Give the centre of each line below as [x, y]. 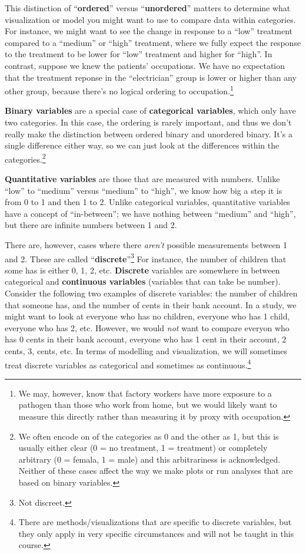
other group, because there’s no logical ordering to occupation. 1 [119, 90]
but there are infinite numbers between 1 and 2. [91, 225]
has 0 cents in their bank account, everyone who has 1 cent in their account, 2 [146, 339]
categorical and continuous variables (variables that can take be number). [143, 281]
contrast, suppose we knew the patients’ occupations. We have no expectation [145, 65]
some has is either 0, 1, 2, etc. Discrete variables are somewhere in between [142, 270]
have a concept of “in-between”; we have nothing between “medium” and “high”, [150, 213]
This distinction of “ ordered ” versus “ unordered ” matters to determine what [148, 8]
